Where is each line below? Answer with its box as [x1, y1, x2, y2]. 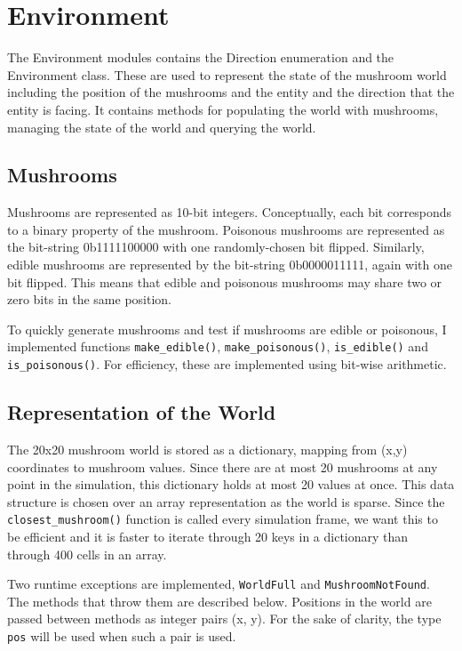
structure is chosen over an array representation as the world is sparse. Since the [7, 492, 445, 510]
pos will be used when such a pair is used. [7, 627, 236, 646]
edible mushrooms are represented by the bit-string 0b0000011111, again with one [7, 255, 453, 274]
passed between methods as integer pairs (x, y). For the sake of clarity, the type [7, 609, 442, 628]
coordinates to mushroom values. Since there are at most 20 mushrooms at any [7, 457, 438, 476]
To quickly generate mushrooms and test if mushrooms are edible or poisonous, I [7, 319, 447, 338]
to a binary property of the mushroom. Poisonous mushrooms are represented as [7, 220, 445, 238]
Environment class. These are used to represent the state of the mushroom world [7, 65, 447, 84]
